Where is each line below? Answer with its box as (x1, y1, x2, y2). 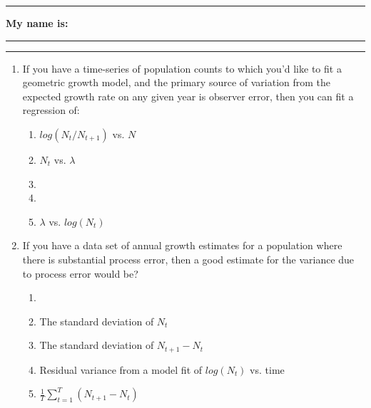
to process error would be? (22, 266, 138, 281)
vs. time (250, 362, 285, 377)
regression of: (22, 103, 80, 117)
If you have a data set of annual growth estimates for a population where (22, 238, 342, 253)
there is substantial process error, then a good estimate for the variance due (22, 251, 355, 266)
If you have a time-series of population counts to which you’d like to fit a (22, 61, 342, 75)
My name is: (6, 16, 68, 30)
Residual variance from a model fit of (39, 362, 203, 377)
